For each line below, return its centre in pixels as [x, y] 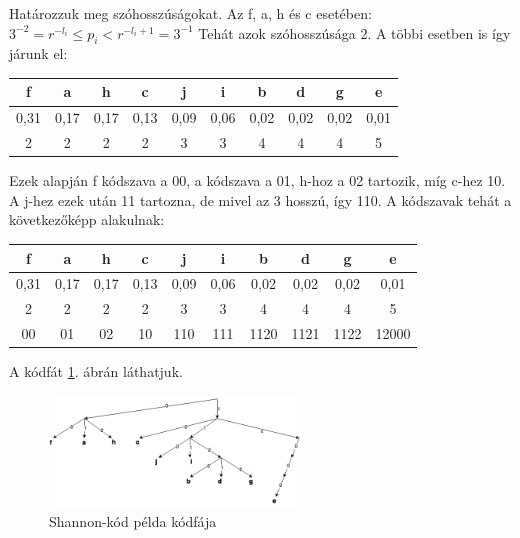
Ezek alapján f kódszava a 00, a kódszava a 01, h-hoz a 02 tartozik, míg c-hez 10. [257, 180]
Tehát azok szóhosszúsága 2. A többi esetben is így [354, 32]
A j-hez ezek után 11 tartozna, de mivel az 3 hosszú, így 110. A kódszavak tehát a [260, 199]
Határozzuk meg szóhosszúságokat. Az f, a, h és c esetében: [190, 13]
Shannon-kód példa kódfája [133, 521]
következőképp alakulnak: [87, 219]
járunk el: [38, 53]
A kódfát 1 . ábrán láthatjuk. [96, 371]
